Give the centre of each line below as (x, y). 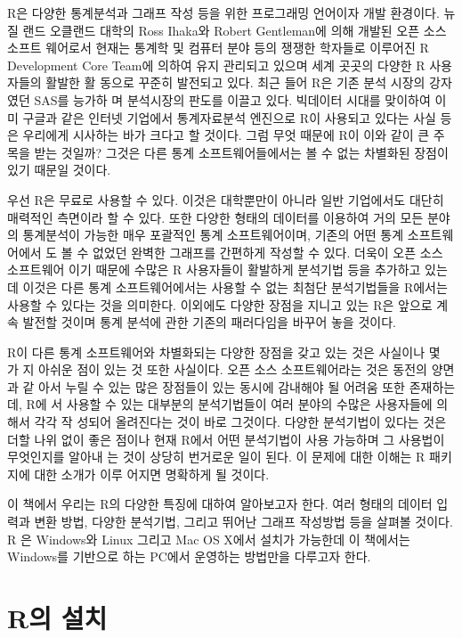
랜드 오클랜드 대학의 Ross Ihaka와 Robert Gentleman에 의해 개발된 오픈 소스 (235, 30)
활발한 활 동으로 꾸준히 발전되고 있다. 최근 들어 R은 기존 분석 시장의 (235, 82)
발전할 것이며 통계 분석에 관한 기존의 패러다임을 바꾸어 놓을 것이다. (209, 322)
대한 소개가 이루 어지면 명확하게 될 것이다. (152, 474)
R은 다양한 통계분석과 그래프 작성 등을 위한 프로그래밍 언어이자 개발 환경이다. (223, 12)
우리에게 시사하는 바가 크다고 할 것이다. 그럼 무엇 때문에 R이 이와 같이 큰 (226, 135)
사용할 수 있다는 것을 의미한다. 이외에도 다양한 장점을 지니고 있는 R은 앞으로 (220, 304)
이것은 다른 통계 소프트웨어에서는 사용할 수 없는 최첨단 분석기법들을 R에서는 (235, 286)
